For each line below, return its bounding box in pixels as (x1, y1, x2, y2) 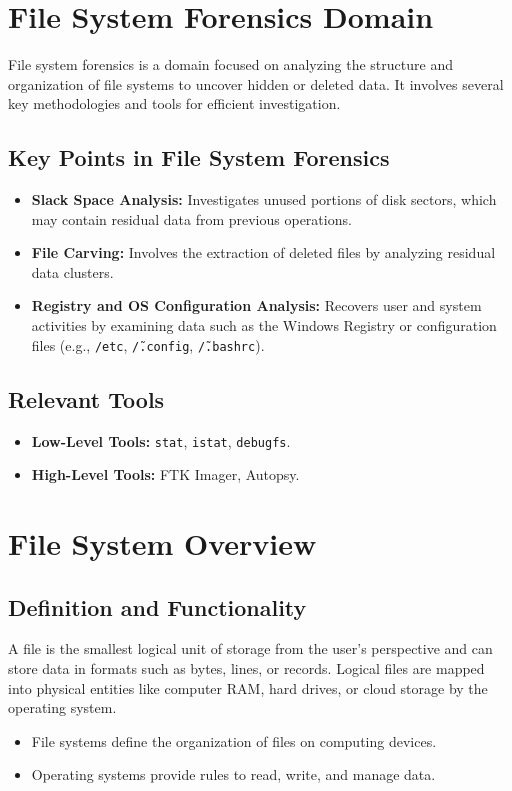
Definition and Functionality (8, 591, 307, 622)
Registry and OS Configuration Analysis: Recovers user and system (31, 295, 482, 316)
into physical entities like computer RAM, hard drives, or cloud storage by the (8, 677, 488, 698)
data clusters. (31, 261, 114, 282)
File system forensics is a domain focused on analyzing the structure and (8, 54, 453, 75)
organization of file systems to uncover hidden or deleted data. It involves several (8, 73, 504, 94)
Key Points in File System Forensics (8, 142, 390, 173)
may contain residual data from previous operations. (31, 208, 352, 229)
